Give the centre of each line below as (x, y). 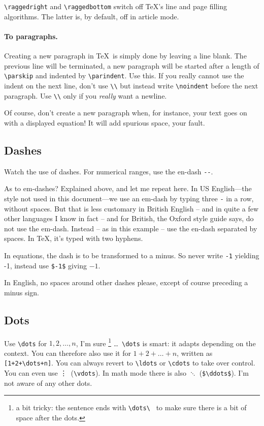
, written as (195, 353)
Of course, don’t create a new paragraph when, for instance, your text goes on (126, 113)
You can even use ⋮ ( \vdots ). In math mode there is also (95, 373)
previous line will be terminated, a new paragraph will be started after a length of (132, 65)
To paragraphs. (31, 36)
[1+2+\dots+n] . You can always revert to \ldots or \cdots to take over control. (130, 363)
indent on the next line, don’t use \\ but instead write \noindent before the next (131, 85)
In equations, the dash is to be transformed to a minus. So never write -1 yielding (132, 255)
